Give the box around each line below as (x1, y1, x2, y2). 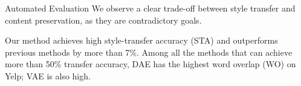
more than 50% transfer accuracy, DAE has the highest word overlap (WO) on (5, 58, 296, 70)
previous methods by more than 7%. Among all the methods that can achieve (5, 45, 293, 58)
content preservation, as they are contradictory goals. (5, 13, 202, 26)
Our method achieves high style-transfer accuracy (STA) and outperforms (5, 34, 278, 47)
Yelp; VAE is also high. (5, 69, 91, 82)
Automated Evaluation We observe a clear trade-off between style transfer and (5, 2, 296, 14)
